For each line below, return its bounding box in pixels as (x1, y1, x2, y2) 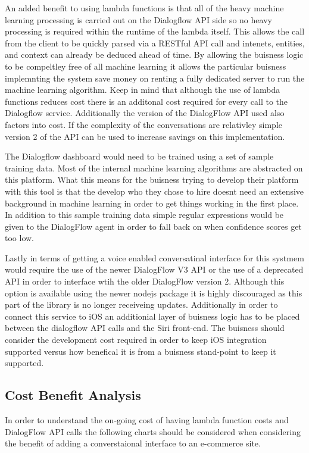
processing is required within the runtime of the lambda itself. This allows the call (5, 25, 305, 38)
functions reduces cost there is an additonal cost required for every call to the (5, 95, 288, 107)
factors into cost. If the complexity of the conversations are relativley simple (5, 118, 283, 130)
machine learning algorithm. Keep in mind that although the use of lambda (5, 83, 280, 96)
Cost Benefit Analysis (5, 386, 141, 404)
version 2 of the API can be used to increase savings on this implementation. (5, 130, 285, 142)
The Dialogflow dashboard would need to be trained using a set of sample (5, 150, 274, 163)
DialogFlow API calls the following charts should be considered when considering (5, 425, 301, 438)
